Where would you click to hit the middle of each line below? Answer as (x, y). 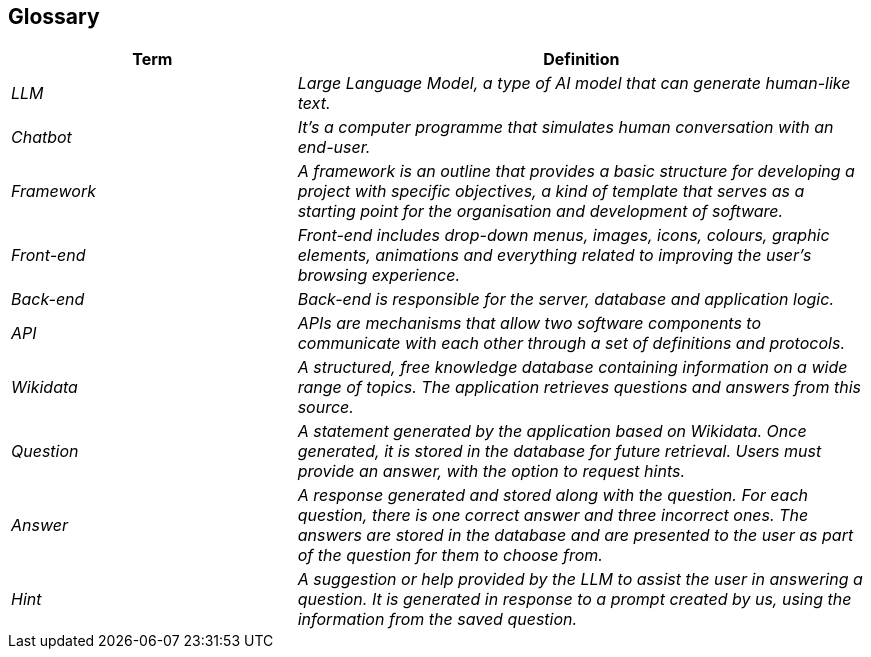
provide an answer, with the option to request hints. (491, 471)
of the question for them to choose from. (450, 555)
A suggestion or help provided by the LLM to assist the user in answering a (580, 579)
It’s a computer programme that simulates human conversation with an (565, 127)
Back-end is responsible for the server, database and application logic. (565, 299)
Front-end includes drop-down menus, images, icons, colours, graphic (563, 235)
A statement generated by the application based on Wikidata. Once (552, 431)
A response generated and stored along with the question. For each (552, 495)
